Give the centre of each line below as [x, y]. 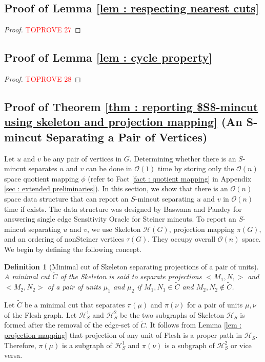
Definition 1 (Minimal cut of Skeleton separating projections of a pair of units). [131, 266]
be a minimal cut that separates [75, 305]
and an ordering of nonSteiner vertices [64, 239]
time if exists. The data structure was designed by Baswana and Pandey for [123, 209]
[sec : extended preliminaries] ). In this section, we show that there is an [116, 188]
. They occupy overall [182, 239]
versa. [13, 355]
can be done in [109, 168]
